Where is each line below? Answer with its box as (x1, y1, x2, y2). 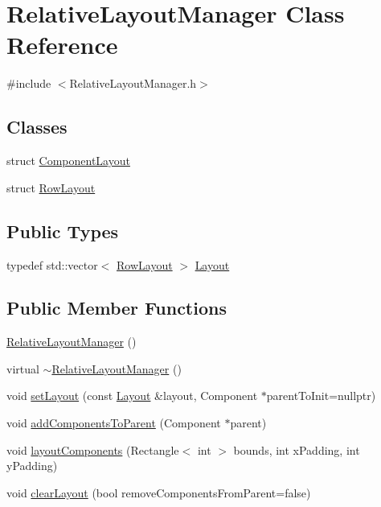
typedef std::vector (6, 256, 98, 273)
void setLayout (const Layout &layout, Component (6, 387, 258, 404)
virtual (6, 360, 39, 377)
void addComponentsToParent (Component (6, 414, 221, 431)
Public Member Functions (6, 295, 227, 320)
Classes (6, 114, 68, 139)
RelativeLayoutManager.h (69, 75, 197, 92)
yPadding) (6, 457, 58, 474)
